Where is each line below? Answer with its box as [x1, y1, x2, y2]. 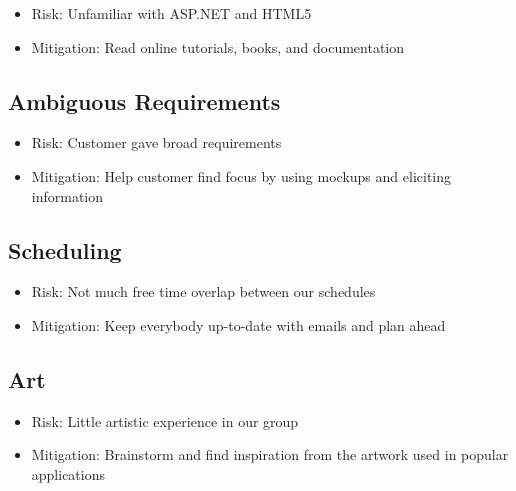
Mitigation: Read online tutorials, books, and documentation [31, 36, 405, 57]
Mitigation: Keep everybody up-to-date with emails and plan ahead [31, 314, 446, 335]
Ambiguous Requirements [8, 85, 281, 116]
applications [31, 463, 106, 484]
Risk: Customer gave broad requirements [31, 132, 282, 153]
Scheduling [8, 234, 122, 265]
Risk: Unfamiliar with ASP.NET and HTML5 [31, 3, 312, 23]
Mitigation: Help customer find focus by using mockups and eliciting [31, 165, 452, 186]
